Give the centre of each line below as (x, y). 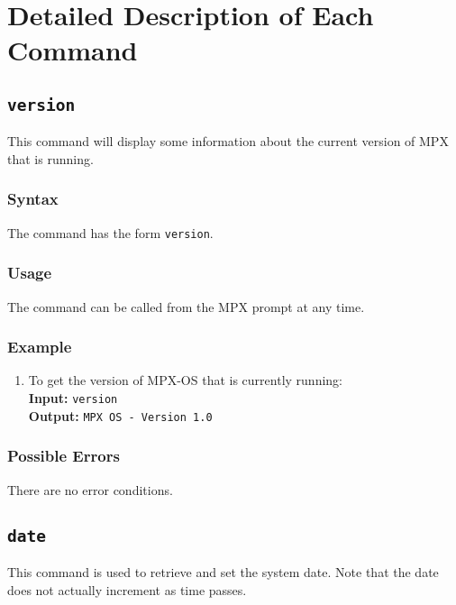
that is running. (50, 158)
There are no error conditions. (90, 489)
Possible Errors (64, 456)
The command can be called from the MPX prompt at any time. (186, 306)
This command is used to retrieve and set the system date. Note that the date (223, 571)
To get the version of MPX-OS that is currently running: (186, 380)
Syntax (33, 199)
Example (40, 347)
